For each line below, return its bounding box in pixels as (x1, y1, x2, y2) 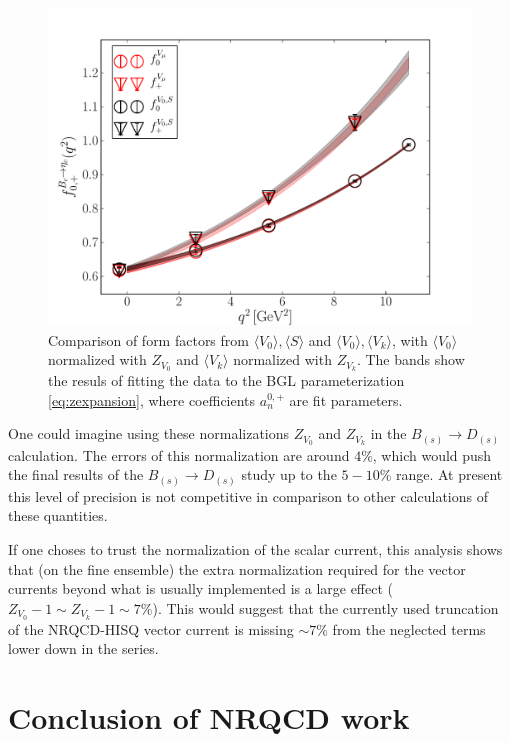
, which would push (372, 444, 492, 465)
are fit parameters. (289, 389, 403, 410)
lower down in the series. (8, 638, 159, 659)
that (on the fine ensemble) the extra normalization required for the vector (8, 558, 466, 579)
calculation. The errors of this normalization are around (8, 444, 350, 465)
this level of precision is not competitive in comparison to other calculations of (8, 485, 488, 506)
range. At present (395, 464, 503, 485)
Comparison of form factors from (48, 329, 249, 350)
